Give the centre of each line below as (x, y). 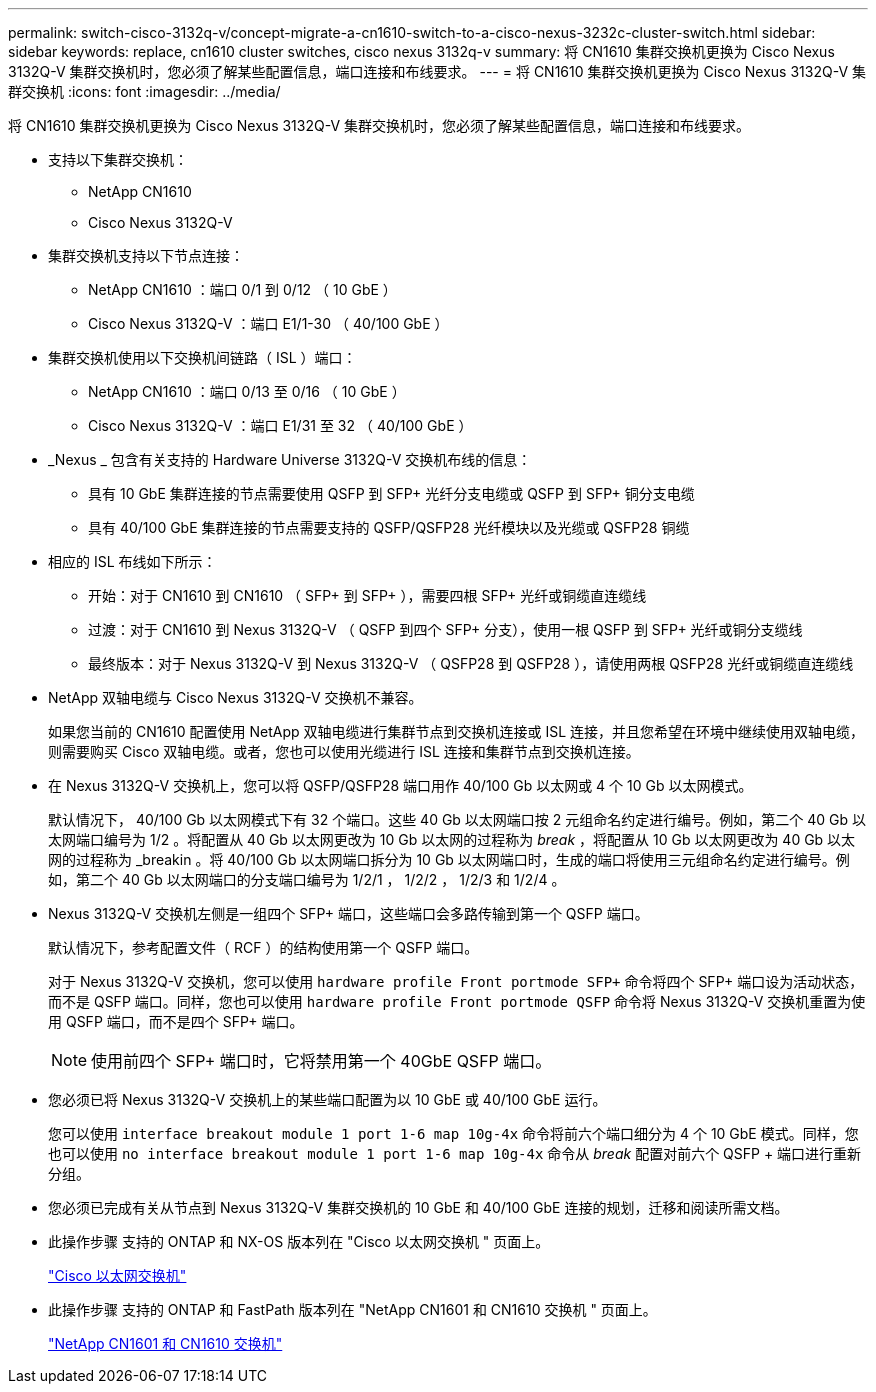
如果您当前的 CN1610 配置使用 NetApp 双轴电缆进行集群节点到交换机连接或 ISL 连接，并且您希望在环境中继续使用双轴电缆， (456, 731)
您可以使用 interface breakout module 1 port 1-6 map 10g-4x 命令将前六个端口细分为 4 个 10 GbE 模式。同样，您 (453, 1133)
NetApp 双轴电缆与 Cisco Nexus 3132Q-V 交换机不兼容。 (235, 697)
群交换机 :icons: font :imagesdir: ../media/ (144, 91)
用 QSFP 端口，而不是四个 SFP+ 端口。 (176, 1021)
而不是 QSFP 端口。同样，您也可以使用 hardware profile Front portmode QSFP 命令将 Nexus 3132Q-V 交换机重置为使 (457, 1001)
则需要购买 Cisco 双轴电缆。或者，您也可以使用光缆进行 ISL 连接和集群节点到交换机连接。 (344, 751)
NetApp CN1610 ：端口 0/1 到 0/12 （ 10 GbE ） (242, 289)
